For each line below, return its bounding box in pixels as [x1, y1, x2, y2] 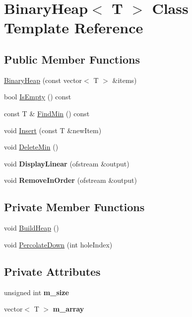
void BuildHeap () [4, 223, 59, 233]
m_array [53, 304, 84, 314]
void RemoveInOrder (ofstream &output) [4, 175, 137, 185]
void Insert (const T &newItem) [4, 125, 102, 135]
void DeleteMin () [4, 142, 59, 152]
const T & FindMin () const [4, 108, 90, 118]
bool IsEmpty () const [4, 91, 71, 102]
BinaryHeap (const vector [4, 75, 82, 85]
